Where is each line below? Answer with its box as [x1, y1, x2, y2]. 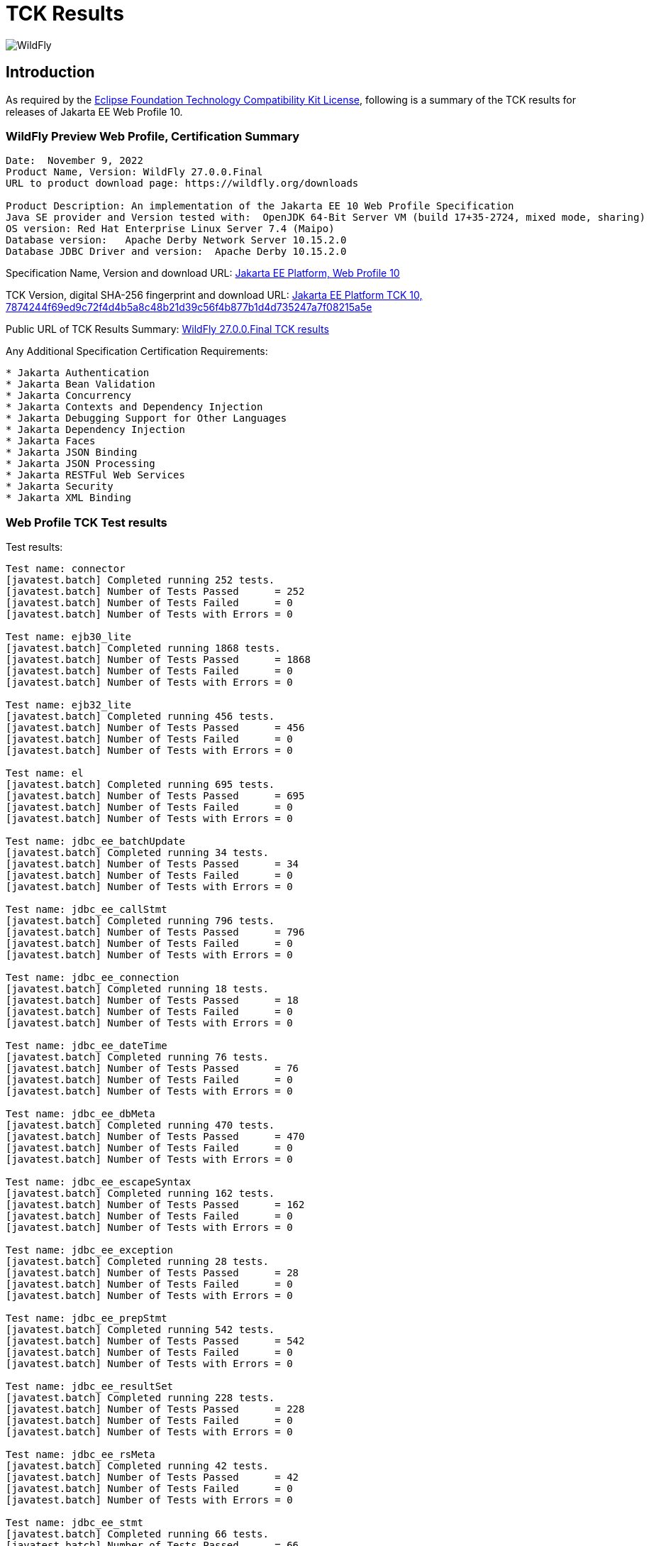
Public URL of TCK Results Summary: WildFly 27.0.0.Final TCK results [6, 323, 329, 336]
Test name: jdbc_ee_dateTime [6, 1040, 167, 1052]
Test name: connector [6, 563, 126, 575]
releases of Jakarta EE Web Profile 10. [6, 105, 183, 118]
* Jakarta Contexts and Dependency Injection [6, 401, 263, 413]
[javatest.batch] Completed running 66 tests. [6, 1528, 269, 1540]
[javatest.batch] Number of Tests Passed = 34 [6, 858, 299, 870]
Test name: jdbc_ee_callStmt [6, 904, 167, 916]
